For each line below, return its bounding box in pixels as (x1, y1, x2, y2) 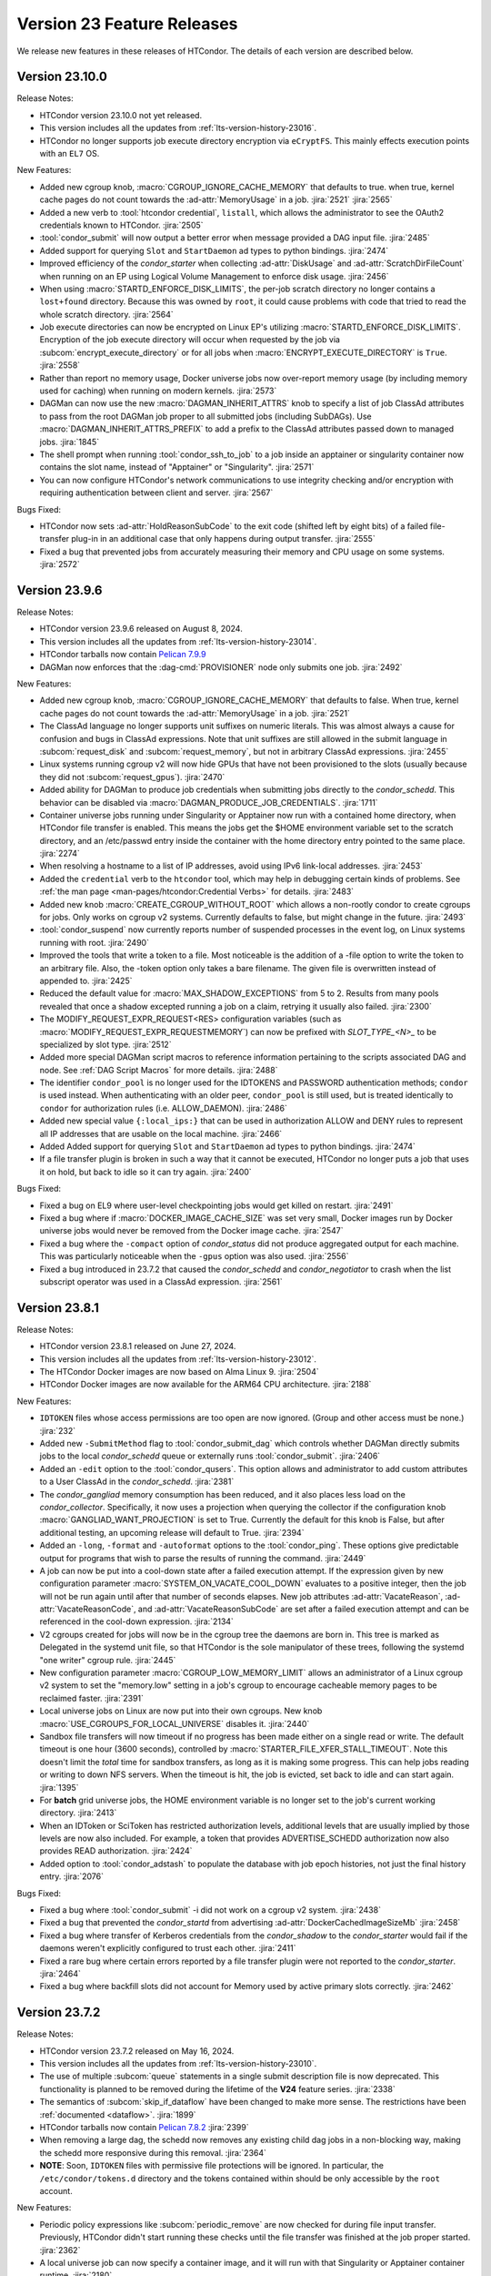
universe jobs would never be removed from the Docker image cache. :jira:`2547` (39, 1225, 345, 1236)
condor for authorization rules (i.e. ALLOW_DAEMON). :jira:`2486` (39, 1102, 288, 1113)
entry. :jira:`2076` (39, 1871, 105, 1882)
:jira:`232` (39, 1425, 76, 1436)
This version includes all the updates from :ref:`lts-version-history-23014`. (39, 635, 317, 646)
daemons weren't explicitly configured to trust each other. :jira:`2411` (39, 1943, 296, 1954)
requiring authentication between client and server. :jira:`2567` (39, 487, 274, 498)
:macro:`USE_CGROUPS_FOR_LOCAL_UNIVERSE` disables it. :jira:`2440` (39, 1718, 310, 1729)
